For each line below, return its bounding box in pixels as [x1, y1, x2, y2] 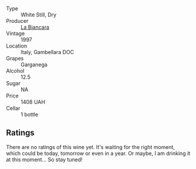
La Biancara [20, 23, 50, 31]
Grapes [6, 55, 24, 62]
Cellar [6, 105, 20, 111]
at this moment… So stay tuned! [6, 156, 83, 163]
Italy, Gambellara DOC [20, 49, 74, 55]
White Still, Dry [20, 11, 57, 18]
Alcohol [6, 67, 25, 74]
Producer [6, 18, 29, 24]
